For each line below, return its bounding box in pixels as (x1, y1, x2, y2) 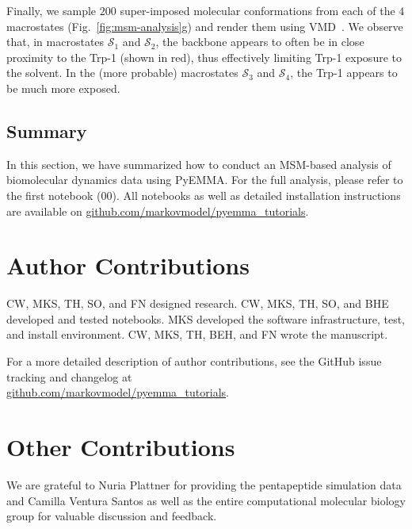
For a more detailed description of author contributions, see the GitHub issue (6, 353, 382, 370)
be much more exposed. (6, 79, 120, 96)
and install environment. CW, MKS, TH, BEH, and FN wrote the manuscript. (6, 326, 388, 343)
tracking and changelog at (6, 368, 132, 385)
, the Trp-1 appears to (290, 64, 398, 81)
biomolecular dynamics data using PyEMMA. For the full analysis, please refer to (6, 171, 403, 188)
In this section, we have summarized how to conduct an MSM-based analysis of (6, 155, 391, 172)
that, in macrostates (6, 33, 105, 50)
